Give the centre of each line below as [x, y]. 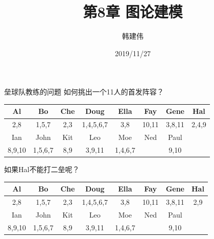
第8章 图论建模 [133, 11]
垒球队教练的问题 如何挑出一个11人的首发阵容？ [84, 92]
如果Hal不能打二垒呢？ [42, 169]
